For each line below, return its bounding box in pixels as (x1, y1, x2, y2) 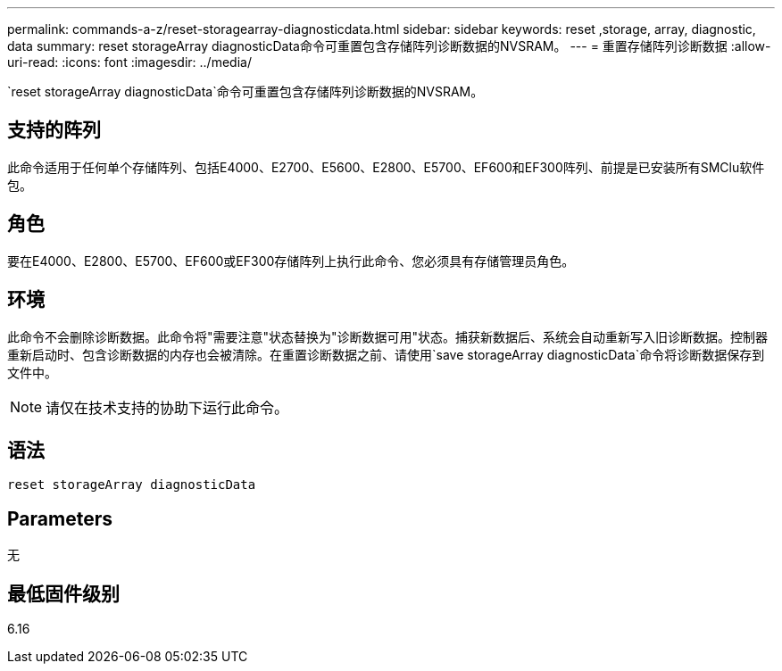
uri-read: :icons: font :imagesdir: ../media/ (7, 54, 252, 70)
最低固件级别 (7, 582, 120, 605)
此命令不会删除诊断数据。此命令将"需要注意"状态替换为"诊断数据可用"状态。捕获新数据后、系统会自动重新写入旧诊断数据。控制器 (7, 328, 769, 344)
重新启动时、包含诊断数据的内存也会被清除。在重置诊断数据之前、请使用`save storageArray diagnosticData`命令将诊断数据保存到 (7, 346, 765, 362)
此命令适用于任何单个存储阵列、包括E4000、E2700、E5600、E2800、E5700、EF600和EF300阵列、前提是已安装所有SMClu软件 (7, 159, 765, 175)
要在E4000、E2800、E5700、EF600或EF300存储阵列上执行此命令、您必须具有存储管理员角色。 (7, 253, 575, 269)
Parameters (7, 507, 112, 530)
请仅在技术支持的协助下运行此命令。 (46, 398, 289, 417)
